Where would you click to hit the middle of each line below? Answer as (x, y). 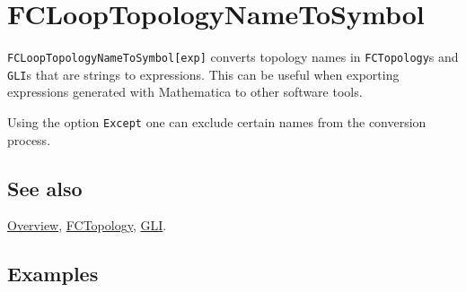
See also (45, 188)
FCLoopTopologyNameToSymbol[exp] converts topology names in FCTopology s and (233, 57)
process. (29, 139)
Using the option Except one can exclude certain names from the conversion (217, 122)
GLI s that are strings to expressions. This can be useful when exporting (203, 74)
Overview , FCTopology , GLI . (87, 225)
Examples (53, 274)
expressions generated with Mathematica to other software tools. (185, 92)
